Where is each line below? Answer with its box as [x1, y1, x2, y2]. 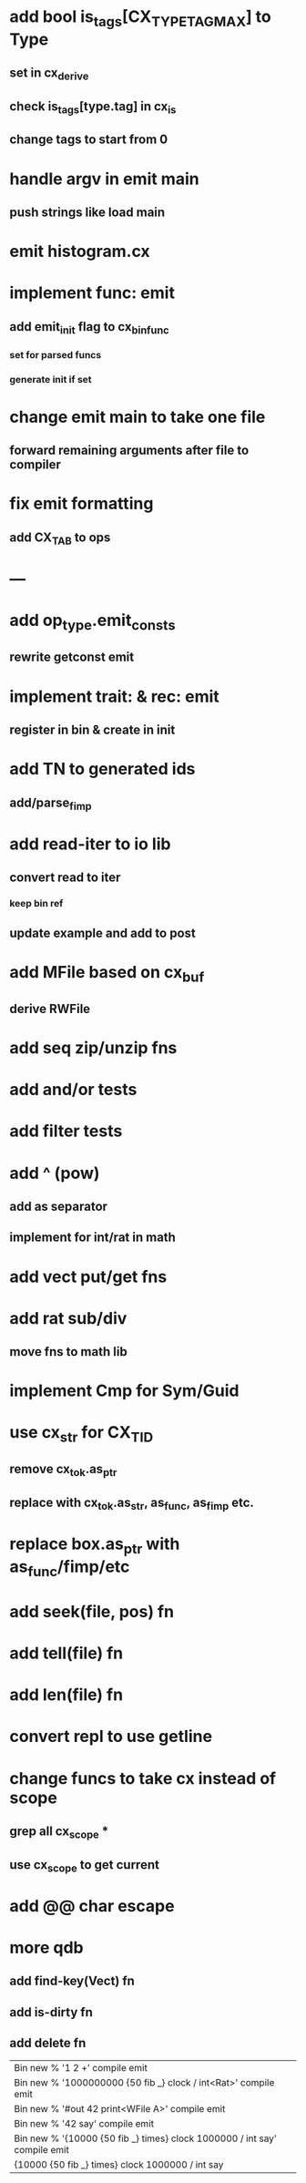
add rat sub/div [9, 1307, 127, 1328]
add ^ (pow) [9, 1163, 100, 1184]
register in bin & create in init [9, 722, 176, 737]
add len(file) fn [9, 1685, 124, 1706]
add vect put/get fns [9, 1266, 168, 1286]
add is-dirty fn [9, 2004, 94, 2020]
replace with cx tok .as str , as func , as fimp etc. [9, 1495, 255, 1513]
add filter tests [9, 1121, 123, 1142]
